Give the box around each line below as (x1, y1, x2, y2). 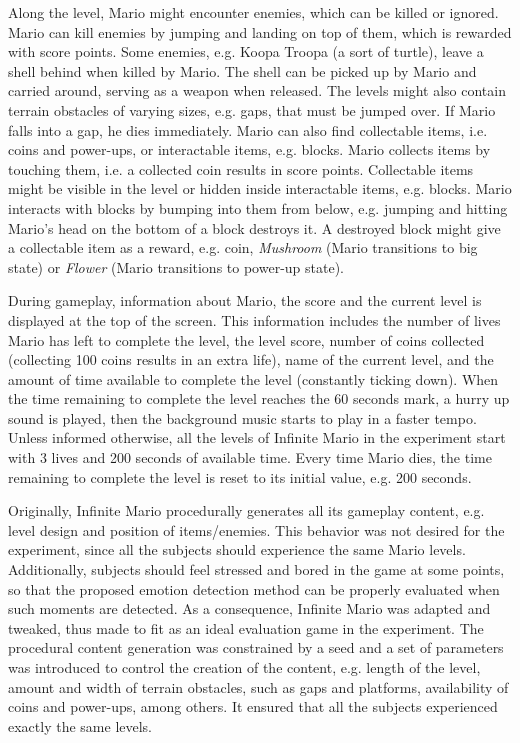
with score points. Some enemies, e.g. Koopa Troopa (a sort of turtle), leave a (8, 41, 484, 62)
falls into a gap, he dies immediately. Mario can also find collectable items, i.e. (8, 119, 488, 140)
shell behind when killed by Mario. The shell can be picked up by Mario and (8, 60, 477, 81)
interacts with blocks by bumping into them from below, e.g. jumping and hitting (8, 197, 508, 218)
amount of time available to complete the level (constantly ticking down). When (8, 368, 499, 389)
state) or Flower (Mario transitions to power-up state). (8, 256, 345, 277)
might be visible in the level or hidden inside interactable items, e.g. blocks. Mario (8, 178, 512, 199)
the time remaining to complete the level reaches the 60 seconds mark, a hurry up (8, 388, 510, 409)
